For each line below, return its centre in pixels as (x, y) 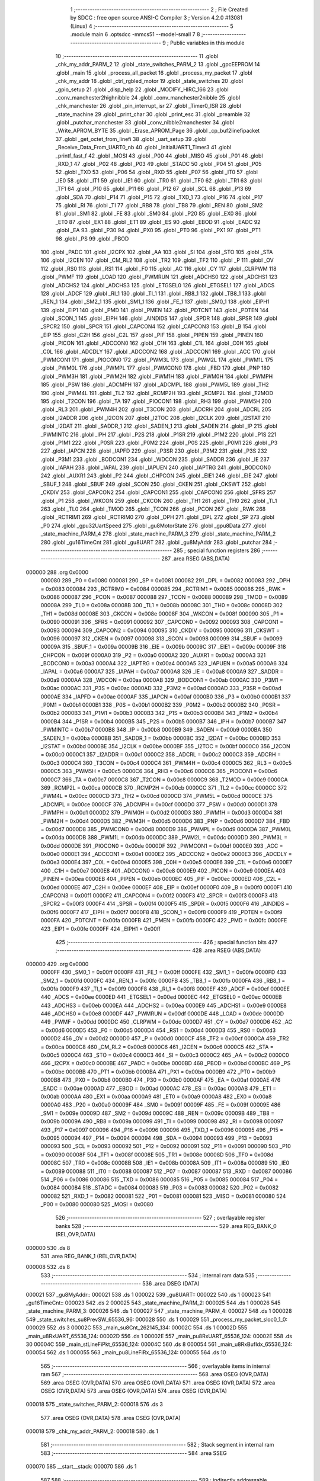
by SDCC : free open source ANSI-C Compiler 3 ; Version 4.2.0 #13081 (156, 18)
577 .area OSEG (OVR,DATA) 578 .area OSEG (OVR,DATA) (111, 1418)
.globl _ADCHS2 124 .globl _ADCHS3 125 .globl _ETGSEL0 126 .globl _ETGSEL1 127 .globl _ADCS (158, 285)
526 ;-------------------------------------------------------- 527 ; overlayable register (160, 1218)
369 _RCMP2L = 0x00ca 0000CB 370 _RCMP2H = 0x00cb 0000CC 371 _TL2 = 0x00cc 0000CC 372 (164, 787)
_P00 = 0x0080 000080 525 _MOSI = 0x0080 (97, 1204)
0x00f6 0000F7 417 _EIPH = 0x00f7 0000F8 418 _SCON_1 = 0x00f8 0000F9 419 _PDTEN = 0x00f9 (161, 912)
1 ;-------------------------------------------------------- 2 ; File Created (159, 9)
